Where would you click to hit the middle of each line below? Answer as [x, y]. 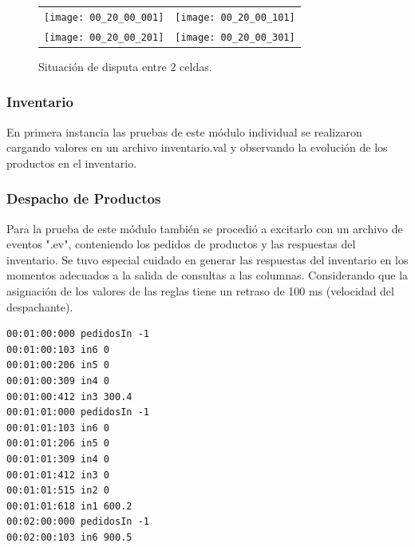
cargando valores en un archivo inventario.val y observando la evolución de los [197, 147]
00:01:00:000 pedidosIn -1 [78, 334]
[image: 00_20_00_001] [104, 17]
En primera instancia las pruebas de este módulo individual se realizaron [184, 131]
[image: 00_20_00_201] [104, 37]
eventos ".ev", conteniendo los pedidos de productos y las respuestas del [181, 244]
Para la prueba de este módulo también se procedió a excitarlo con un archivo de [205, 228]
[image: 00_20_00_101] [235, 17]
